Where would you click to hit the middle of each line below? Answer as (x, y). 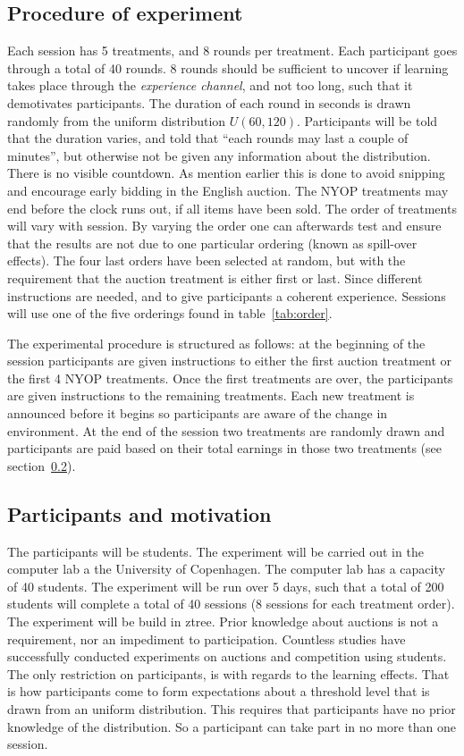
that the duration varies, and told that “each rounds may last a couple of (208, 138)
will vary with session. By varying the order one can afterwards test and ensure (224, 226)
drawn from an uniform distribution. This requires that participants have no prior (232, 709)
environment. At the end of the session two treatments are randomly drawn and (226, 430)
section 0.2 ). (42, 465)
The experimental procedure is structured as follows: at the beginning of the (216, 343)
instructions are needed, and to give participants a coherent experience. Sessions (227, 295)
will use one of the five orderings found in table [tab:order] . (170, 313)
